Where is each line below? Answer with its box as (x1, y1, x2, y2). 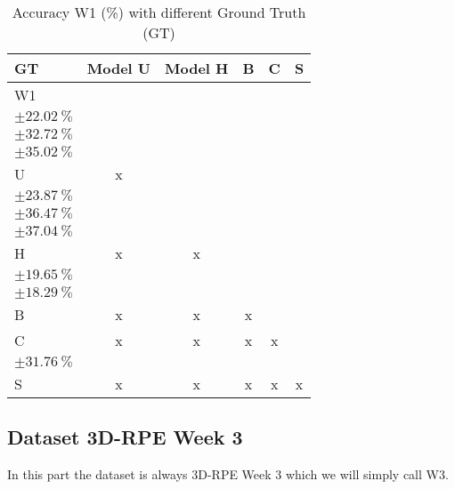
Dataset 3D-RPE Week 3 (7, 423, 243, 451)
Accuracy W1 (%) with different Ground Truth (12, 2, 306, 22)
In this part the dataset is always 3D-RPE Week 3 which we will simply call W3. (7, 465, 449, 484)
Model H (165, 58, 229, 78)
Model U (86, 58, 151, 78)
